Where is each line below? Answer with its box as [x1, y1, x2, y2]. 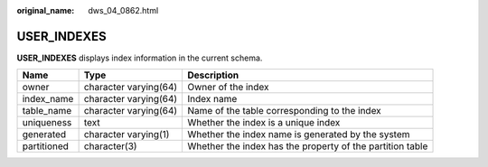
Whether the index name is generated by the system [187, 128, 410, 141]
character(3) [83, 140, 137, 153]
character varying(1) [83, 128, 170, 141]
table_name [22, 105, 72, 117]
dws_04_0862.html [88, 5, 159, 15]
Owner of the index [187, 81, 270, 94]
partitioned [22, 140, 70, 153]
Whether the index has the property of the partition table [187, 140, 428, 153]
